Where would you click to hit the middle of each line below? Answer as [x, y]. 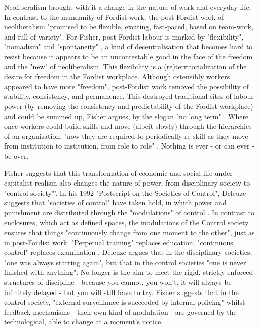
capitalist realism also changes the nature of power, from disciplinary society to [127, 183]
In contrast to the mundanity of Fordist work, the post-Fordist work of [114, 16]
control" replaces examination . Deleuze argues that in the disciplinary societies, [128, 252]
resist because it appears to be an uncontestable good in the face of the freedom [128, 56]
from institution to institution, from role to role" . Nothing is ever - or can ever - [129, 146]
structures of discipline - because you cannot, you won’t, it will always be [118, 282]
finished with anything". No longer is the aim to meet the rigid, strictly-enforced [129, 272]
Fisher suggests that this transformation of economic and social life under [118, 173]
